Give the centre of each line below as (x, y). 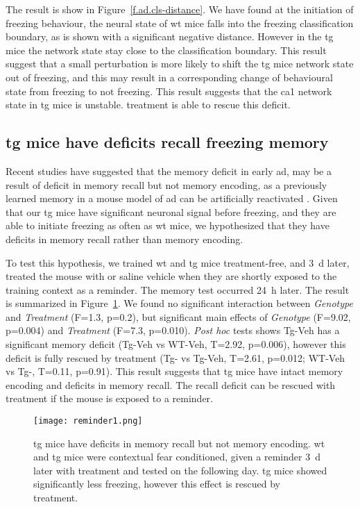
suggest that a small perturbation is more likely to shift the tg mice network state (180, 64)
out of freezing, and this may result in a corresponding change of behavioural (169, 77)
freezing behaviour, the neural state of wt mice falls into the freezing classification (180, 23)
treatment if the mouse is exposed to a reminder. (109, 398)
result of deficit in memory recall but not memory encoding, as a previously (166, 184)
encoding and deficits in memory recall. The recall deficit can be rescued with (171, 384)
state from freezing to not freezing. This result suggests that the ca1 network (169, 91)
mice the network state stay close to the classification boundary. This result (166, 50)
